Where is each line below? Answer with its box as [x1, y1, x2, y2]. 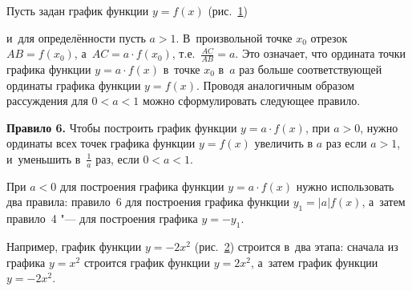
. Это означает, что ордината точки [235, 45, 406, 62]
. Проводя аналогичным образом [196, 76, 355, 93]
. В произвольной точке [176, 29, 293, 46]
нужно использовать [296, 177, 394, 194]
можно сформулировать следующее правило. [142, 92, 361, 109]
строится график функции [83, 253, 210, 270]
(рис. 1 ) [208, 2, 248, 18]
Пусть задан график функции [6, 2, 149, 18]
